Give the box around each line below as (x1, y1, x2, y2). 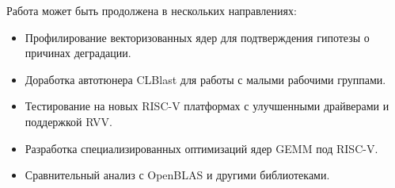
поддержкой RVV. (25, 113, 112, 129)
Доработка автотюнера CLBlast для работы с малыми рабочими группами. (25, 71, 386, 87)
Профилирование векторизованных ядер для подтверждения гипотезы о (25, 29, 370, 45)
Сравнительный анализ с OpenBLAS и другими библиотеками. (25, 167, 330, 183)
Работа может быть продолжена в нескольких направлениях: (6, 2, 297, 18)
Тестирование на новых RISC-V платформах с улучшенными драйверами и (25, 98, 389, 114)
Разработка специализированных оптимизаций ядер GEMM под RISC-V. (25, 140, 378, 156)
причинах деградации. (25, 44, 131, 61)
